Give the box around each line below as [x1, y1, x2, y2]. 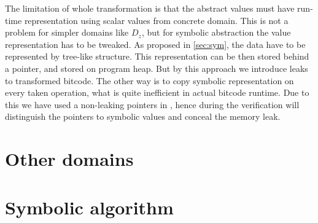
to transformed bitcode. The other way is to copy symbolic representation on [5, 74, 294, 87]
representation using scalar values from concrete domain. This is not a [24, 14, 289, 26]
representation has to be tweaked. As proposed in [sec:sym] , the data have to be [5, 37, 306, 50]
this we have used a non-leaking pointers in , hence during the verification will [5, 98, 300, 111]
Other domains [5, 146, 134, 171]
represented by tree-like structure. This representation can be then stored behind [5, 50, 309, 63]
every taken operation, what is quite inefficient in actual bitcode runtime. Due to [5, 86, 309, 99]
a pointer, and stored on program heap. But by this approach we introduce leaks [5, 61, 308, 74]
